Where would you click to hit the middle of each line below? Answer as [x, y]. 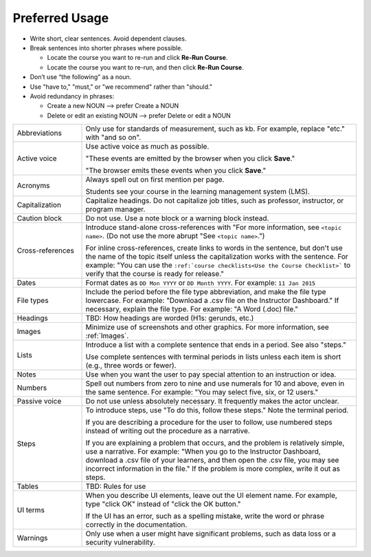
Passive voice [39, 401]
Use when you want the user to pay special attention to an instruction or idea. [211, 375]
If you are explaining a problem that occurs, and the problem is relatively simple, [215, 443]
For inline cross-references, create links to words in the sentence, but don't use [214, 248]
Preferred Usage [61, 18]
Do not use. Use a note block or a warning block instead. [177, 218]
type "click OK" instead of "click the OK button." [163, 504]
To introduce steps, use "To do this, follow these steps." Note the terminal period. [217, 410]
